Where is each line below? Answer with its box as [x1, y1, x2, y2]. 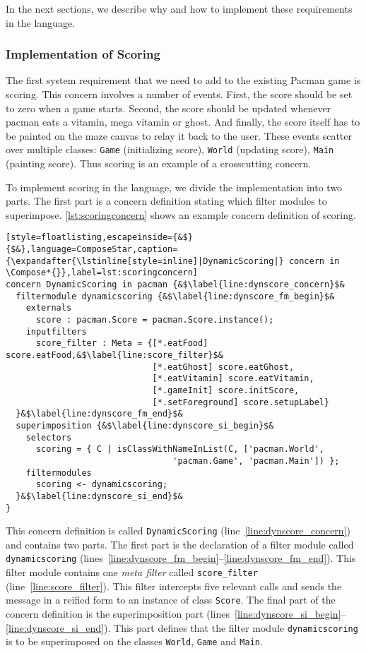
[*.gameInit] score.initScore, [152, 385, 300, 395]
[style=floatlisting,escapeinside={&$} [6, 232, 193, 243]
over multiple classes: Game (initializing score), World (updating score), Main [6, 142, 334, 157]
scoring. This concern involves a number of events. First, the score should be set [6, 87, 353, 101]
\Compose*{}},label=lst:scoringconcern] [6, 268, 199, 278]
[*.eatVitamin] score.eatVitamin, [152, 373, 314, 384]
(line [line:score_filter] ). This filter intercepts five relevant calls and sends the [6, 578, 342, 593]
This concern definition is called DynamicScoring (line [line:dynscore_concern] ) [6, 523, 350, 538]
